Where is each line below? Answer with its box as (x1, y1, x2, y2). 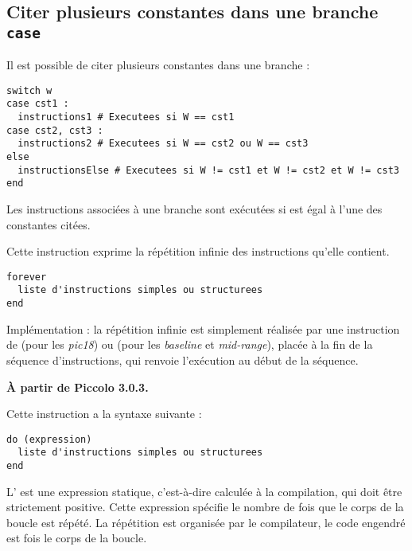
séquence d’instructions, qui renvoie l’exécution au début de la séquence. (6, 351, 359, 368)
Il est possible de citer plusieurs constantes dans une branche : (6, 57, 310, 73)
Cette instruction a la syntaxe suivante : (6, 405, 202, 422)
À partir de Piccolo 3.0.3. (6, 378, 149, 395)
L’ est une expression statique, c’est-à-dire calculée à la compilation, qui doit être (6, 483, 402, 499)
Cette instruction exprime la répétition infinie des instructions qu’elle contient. (6, 243, 390, 260)
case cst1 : (6, 98, 69, 110)
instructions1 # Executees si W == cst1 (17, 111, 235, 123)
